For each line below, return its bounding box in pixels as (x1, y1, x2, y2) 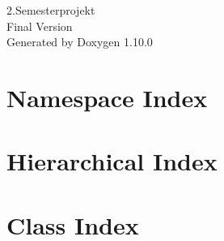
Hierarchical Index (6, 144, 218, 178)
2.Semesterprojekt (6, 2, 95, 18)
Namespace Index (6, 80, 208, 114)
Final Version (6, 17, 73, 34)
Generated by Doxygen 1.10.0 (6, 33, 153, 50)
